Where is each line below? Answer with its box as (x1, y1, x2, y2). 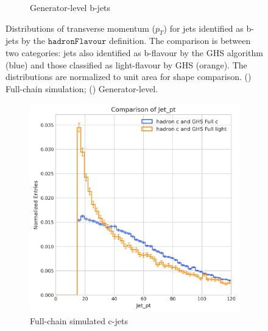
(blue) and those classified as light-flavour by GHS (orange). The (5, 58, 247, 71)
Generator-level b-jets (30, 1, 111, 13)
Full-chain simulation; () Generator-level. (5, 82, 158, 95)
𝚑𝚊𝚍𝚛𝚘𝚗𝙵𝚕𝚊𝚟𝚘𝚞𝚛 (48, 37, 107, 46)
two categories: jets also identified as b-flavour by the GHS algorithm (5, 46, 263, 59)
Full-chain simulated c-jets (30, 314, 128, 327)
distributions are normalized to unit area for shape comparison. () (5, 70, 252, 83)
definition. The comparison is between (108, 34, 251, 47)
